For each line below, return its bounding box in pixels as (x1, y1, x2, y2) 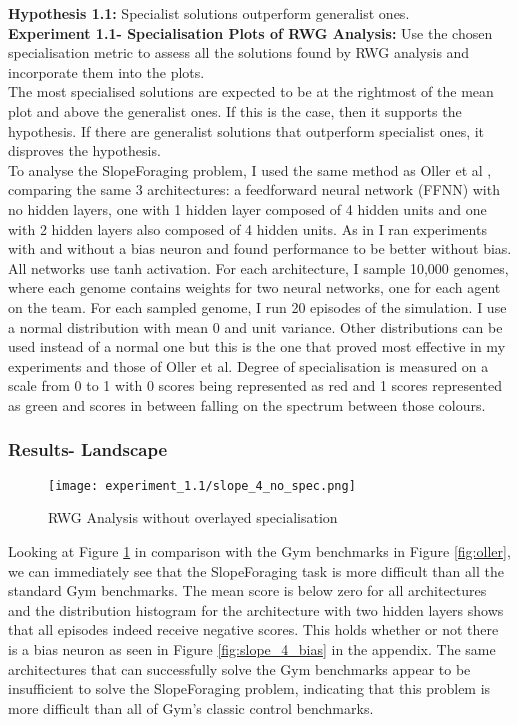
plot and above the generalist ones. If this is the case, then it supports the (8, 100, 462, 121)
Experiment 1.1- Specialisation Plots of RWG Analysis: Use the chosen (8, 22, 493, 43)
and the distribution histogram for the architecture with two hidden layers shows (8, 599, 504, 620)
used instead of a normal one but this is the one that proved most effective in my (8, 336, 506, 357)
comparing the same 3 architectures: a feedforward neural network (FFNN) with (8, 179, 500, 200)
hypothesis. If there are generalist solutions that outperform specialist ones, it (8, 120, 485, 141)
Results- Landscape (8, 437, 168, 462)
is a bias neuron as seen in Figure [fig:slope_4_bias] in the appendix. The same (8, 638, 496, 659)
